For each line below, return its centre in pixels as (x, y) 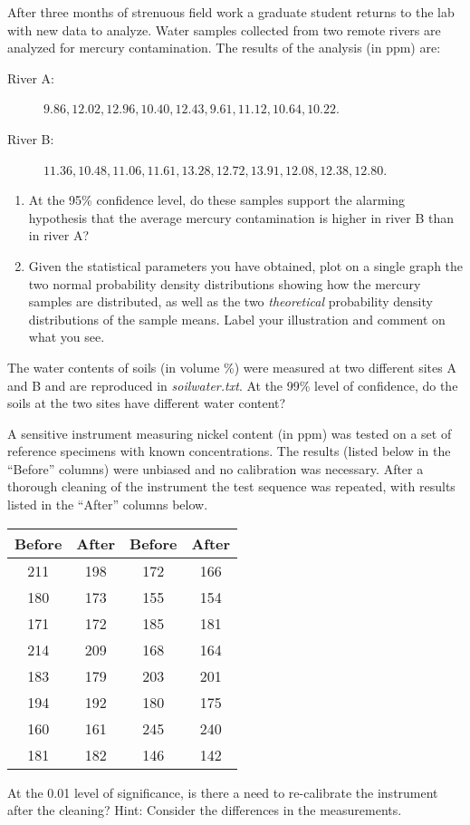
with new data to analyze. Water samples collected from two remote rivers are (224, 29)
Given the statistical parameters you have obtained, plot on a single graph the (246, 265)
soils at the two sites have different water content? (147, 403)
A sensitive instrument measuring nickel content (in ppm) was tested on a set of (230, 433)
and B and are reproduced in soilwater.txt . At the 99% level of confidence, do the (233, 385)
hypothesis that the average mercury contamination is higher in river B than (241, 217)
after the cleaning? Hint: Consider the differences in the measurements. (205, 810)
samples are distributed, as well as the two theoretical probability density (230, 301)
